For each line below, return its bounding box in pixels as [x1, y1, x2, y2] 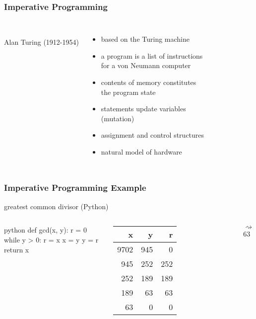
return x [4, 244, 29, 254]
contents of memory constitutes [101, 77, 196, 87]
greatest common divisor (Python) [4, 201, 109, 211]
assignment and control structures [101, 130, 204, 140]
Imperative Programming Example [4, 181, 146, 194]
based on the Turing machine [101, 34, 190, 44]
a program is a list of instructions [101, 50, 203, 61]
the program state [101, 86, 156, 97]
